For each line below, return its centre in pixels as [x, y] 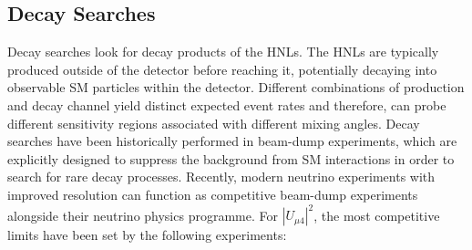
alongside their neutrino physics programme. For [143, 215]
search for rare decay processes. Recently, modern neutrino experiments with [221, 177]
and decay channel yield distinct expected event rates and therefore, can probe [227, 104]
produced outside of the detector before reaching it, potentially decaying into [222, 69]
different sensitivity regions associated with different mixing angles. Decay [214, 123]
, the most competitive [377, 215]
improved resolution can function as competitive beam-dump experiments [213, 194]
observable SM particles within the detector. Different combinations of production [236, 87]
